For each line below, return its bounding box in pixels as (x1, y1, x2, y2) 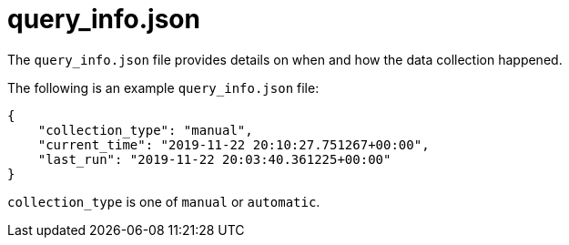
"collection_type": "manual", (37, 122, 253, 138)
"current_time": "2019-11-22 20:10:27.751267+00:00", (37, 137, 430, 152)
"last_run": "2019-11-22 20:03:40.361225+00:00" (37, 151, 391, 167)
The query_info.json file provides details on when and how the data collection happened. (7, 51, 563, 67)
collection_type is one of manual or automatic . (7, 193, 320, 209)
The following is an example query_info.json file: (7, 79, 320, 96)
